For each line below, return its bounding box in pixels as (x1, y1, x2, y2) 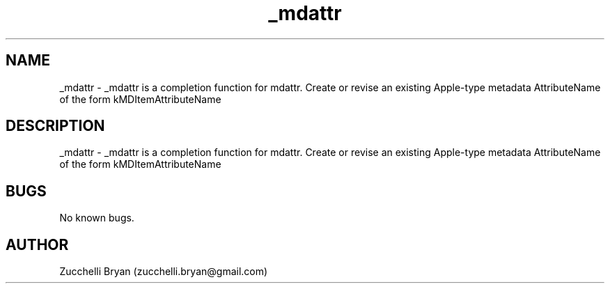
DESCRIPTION (6, 117, 105, 135)
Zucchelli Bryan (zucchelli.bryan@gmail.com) (59, 265, 268, 278)
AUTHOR (6, 235, 69, 253)
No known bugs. (59, 212, 134, 224)
